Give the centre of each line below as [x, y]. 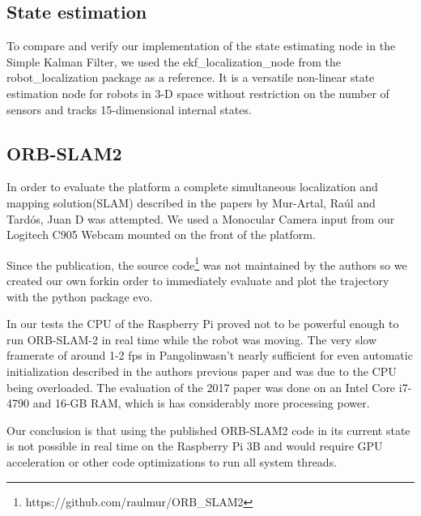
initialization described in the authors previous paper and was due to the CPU [202, 371]
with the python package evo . [80, 296]
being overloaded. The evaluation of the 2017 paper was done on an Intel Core [201, 387]
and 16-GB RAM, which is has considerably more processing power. [201, 403]
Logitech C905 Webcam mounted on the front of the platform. [161, 235]
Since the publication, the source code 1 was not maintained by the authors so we [207, 263]
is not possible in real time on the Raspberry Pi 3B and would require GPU [195, 446]
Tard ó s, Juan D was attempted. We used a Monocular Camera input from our [201, 218]
